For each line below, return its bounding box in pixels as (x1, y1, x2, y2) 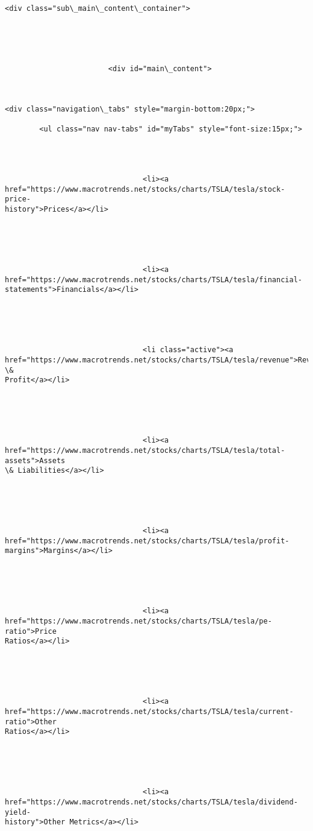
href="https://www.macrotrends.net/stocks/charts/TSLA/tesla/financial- (5, 275, 302, 284)
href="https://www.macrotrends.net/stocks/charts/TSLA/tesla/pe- (5, 617, 272, 626)
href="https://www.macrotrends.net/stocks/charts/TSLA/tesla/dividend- (5, 797, 298, 806)
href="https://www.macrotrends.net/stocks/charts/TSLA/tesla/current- (5, 707, 294, 716)
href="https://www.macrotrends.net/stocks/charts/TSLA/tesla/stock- (5, 185, 285, 194)
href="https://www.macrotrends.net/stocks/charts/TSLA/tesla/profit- (5, 536, 290, 545)
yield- (5, 807, 31, 817)
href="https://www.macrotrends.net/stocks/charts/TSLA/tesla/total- (5, 446, 285, 455)
